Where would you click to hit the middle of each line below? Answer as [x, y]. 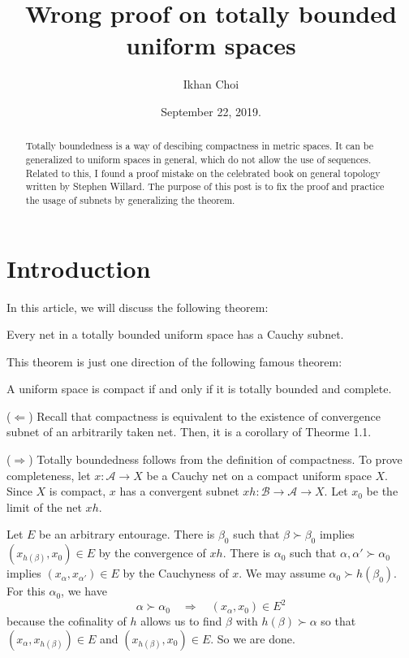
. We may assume [282, 573]
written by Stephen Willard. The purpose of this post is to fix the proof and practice [205, 186]
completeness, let [49, 475]
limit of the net [44, 506]
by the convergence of [152, 553]
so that [338, 621]
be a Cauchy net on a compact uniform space [259, 475]
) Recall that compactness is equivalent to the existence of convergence [204, 416]
